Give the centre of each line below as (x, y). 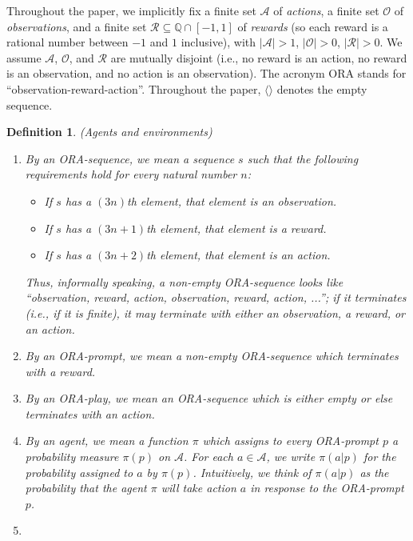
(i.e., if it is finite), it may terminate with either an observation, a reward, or (215, 313)
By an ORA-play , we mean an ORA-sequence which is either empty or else (209, 398)
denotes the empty (322, 88)
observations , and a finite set (77, 26)
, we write (291, 457)
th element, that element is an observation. (232, 200)
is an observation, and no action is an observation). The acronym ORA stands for (206, 73)
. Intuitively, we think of (252, 472)
